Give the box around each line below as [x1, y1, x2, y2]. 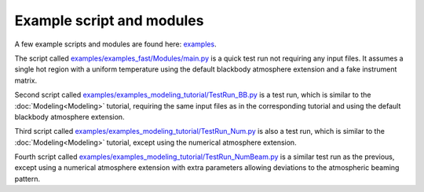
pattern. [14, 174, 41, 183]
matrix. [14, 76, 38, 85]
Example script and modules [14, 12, 204, 29]
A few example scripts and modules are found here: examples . [14, 39, 217, 49]
